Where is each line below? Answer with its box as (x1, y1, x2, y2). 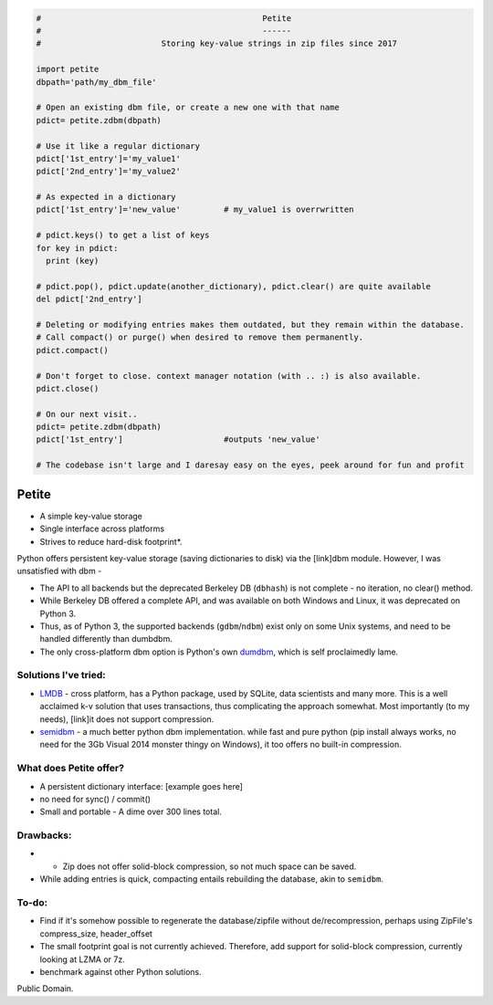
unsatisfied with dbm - (16, 566, 102, 577)
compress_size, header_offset (39, 927, 152, 939)
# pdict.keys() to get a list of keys (36, 230, 210, 241)
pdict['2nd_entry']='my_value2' (36, 166, 182, 177)
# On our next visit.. (36, 409, 138, 419)
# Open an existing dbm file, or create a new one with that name (36, 102, 340, 113)
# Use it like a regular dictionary (36, 141, 201, 151)
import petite (36, 64, 100, 75)
